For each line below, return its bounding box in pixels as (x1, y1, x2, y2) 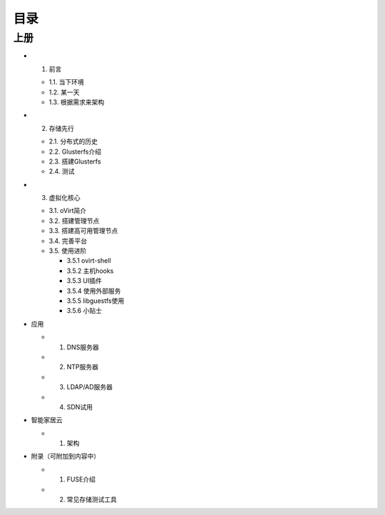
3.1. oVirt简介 (48, 206, 87, 215)
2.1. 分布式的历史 (48, 137, 98, 146)
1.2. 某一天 (48, 88, 80, 96)
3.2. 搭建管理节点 (48, 216, 100, 225)
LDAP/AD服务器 (66, 383, 113, 391)
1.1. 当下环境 (48, 78, 85, 86)
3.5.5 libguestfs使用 (66, 296, 125, 305)
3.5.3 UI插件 (66, 276, 103, 285)
